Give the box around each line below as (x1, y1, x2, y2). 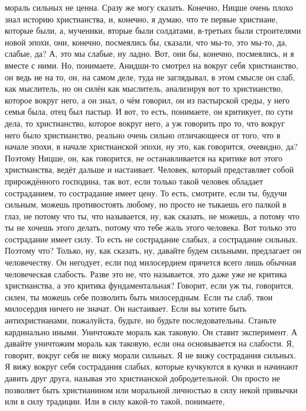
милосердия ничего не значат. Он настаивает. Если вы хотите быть (5, 302, 246, 315)
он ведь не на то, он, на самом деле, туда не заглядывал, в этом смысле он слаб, (5, 70, 295, 83)
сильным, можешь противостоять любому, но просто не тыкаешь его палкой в (5, 198, 287, 211)
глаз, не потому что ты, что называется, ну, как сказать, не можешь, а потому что (5, 209, 300, 222)
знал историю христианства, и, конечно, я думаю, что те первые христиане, (5, 12, 278, 25)
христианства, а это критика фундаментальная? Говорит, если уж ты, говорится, (5, 279, 294, 292)
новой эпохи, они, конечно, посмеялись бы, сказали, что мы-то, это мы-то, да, (5, 35, 288, 48)
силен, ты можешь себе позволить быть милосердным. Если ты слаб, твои (5, 290, 273, 303)
